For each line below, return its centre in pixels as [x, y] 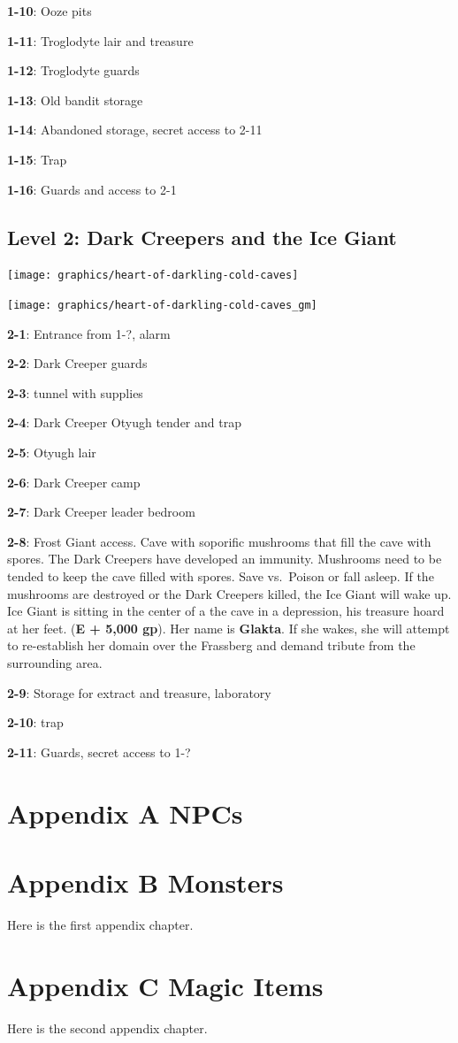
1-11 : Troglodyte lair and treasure [100, 40]
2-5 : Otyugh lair [52, 452]
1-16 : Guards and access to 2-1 [92, 189]
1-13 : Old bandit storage [75, 100]
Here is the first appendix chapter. [100, 924]
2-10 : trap [35, 722]
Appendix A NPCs [125, 813]
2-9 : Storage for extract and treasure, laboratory [139, 692]
